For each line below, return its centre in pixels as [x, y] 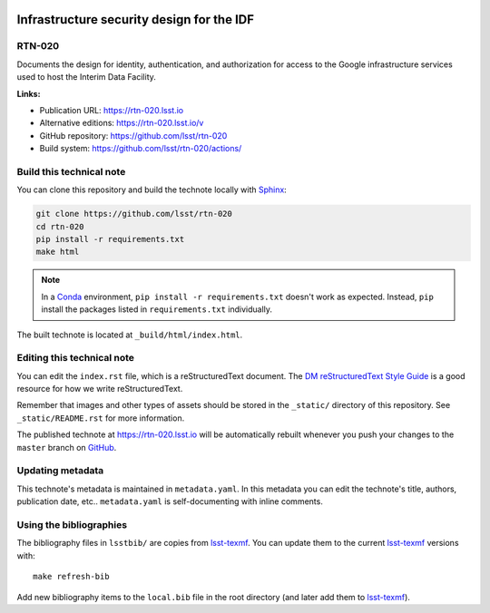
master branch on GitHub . [67, 447]
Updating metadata [60, 471]
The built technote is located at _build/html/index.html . [130, 335]
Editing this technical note [76, 358]
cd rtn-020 [60, 226]
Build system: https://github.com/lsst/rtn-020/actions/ [141, 149]
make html [58, 252]
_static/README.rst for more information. [101, 418]
